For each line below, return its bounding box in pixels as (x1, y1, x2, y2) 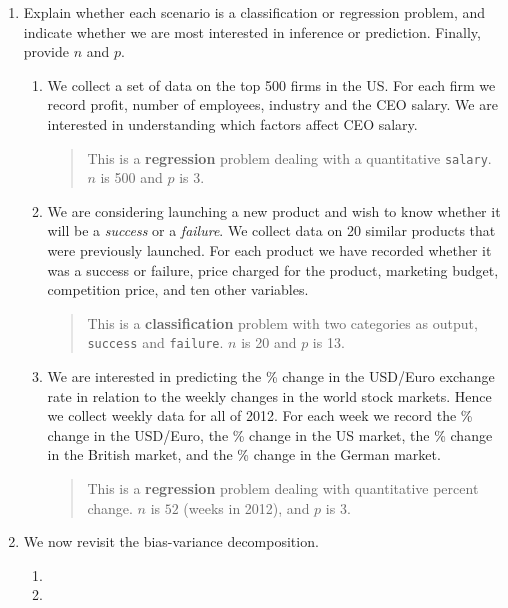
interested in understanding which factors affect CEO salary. (47, 113, 418, 134)
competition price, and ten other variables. (47, 279, 309, 300)
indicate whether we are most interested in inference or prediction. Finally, (23, 21, 481, 42)
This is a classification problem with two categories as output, (87, 312, 478, 333)
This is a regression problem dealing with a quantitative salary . (87, 147, 492, 168)
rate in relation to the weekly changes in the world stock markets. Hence (47, 385, 492, 406)
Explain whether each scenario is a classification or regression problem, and (23, 2, 486, 22)
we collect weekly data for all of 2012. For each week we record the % (47, 405, 473, 426)
